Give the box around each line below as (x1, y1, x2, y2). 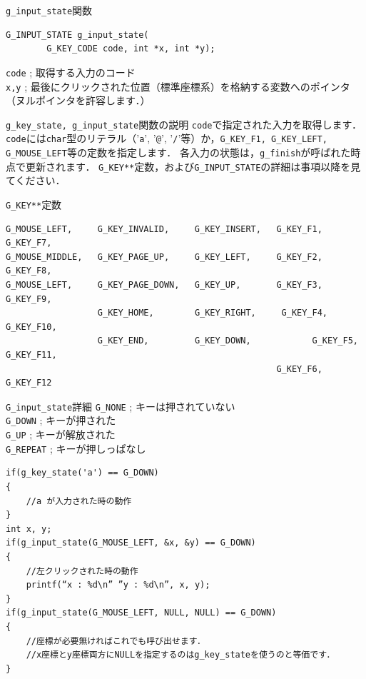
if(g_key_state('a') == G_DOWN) (6, 468, 159, 478)
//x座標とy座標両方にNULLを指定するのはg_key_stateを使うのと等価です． (26, 650, 335, 660)
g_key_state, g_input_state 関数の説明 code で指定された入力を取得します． (6, 116, 362, 131)
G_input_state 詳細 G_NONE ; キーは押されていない (6, 398, 235, 413)
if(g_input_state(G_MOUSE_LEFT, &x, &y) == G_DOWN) (6, 538, 256, 548)
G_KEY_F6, (276, 363, 322, 374)
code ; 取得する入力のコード (6, 64, 136, 79)
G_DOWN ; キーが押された (6, 413, 116, 428)
